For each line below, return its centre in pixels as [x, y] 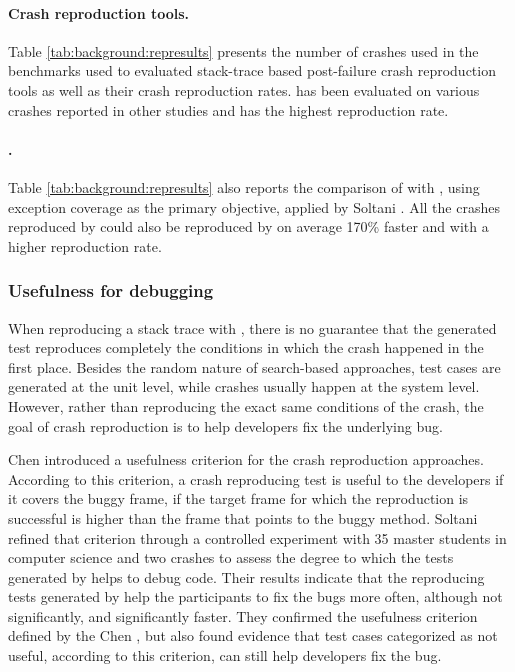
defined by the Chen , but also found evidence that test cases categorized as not [253, 635]
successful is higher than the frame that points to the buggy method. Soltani [243, 517]
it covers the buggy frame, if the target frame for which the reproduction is [238, 498]
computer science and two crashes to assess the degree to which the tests [231, 557]
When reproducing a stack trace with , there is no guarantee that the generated [252, 327]
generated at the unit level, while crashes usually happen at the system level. [244, 386]
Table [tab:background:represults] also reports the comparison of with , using [244, 186]
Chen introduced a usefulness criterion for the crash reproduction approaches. [246, 459]
